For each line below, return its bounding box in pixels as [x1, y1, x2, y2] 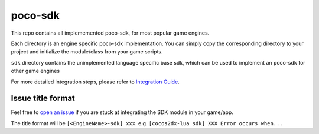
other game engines [11, 68, 60, 75]
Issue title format [11, 93, 75, 103]
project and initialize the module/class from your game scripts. [11, 48, 163, 55]
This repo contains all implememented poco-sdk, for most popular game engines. [11, 29, 210, 36]
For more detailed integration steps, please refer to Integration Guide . [11, 78, 180, 85]
